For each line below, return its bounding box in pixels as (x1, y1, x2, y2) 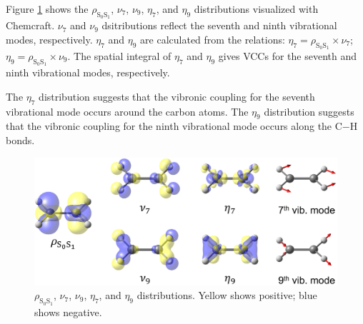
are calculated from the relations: (140, 31, 285, 46)
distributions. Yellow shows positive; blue (136, 288, 317, 303)
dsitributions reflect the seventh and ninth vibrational (101, 18, 337, 33)
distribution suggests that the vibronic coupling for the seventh (39, 88, 315, 103)
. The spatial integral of (67, 49, 171, 63)
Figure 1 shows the (6, 1, 89, 16)
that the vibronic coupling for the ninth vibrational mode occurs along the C (6, 118, 342, 133)
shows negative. (34, 304, 102, 319)
